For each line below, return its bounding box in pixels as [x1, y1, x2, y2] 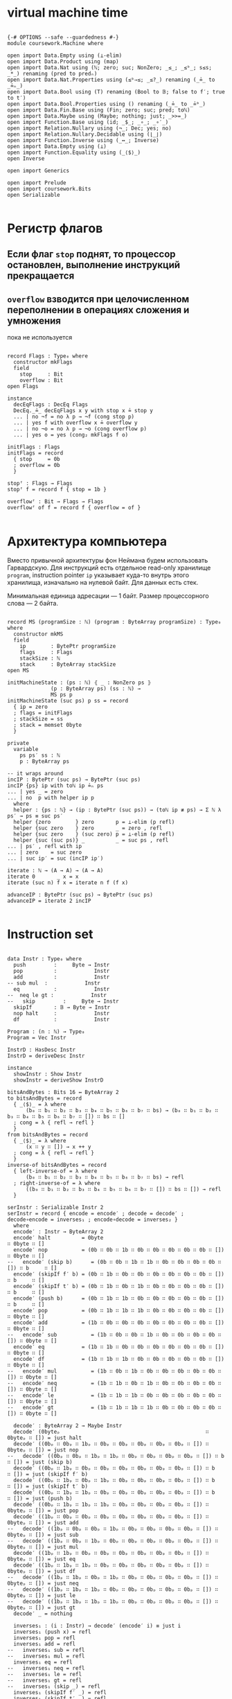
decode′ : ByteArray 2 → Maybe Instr [13, 1423, 123, 1429]
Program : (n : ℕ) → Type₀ [7, 1028, 85, 1035]
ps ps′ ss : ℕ [19, 752, 60, 759]
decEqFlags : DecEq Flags [13, 401, 89, 408]
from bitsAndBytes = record [7, 1132, 89, 1138]
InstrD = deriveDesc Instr [7, 1053, 85, 1059]
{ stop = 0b [13, 456, 60, 463]
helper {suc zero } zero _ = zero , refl [13, 825, 163, 832]
